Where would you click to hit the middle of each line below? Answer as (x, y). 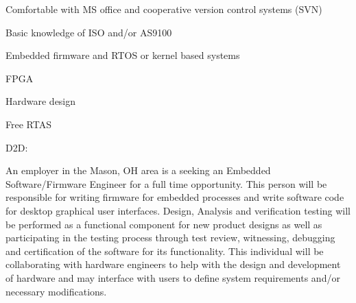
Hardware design (41, 101)
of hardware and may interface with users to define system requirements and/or (173, 277)
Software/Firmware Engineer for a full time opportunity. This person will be (166, 183)
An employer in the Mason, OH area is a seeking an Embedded (138, 170)
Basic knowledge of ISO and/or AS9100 (89, 32)
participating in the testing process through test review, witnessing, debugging (170, 238)
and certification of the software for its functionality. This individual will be (165, 251)
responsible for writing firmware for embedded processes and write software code (175, 197)
